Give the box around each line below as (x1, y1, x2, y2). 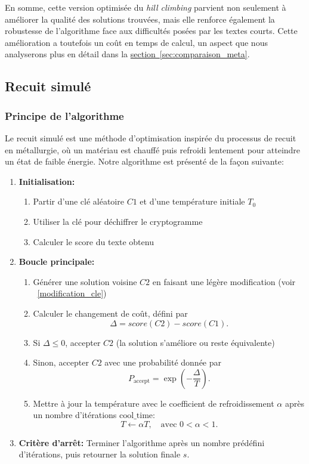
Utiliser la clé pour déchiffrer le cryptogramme (33, 215, 203, 227)
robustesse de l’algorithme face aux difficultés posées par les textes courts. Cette (5, 24, 298, 37)
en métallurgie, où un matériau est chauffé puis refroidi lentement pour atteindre (5, 143, 301, 156)
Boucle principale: (18, 255, 95, 268)
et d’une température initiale (140, 195, 245, 208)
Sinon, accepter (33, 356, 89, 369)
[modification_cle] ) (37, 287, 107, 299)
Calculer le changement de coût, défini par (33, 307, 188, 319)
